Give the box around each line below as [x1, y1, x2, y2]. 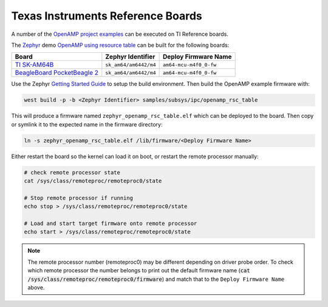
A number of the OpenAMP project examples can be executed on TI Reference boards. [11, 30, 229, 38]
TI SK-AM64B [15, 61, 54, 69]
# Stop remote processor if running [24, 195, 134, 201]
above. [27, 283, 45, 291]
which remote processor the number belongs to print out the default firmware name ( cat [27, 267, 250, 274]
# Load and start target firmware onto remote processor [24, 219, 197, 227]
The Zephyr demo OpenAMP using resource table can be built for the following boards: [11, 41, 230, 49]
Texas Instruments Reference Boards [11, 9, 203, 22]
